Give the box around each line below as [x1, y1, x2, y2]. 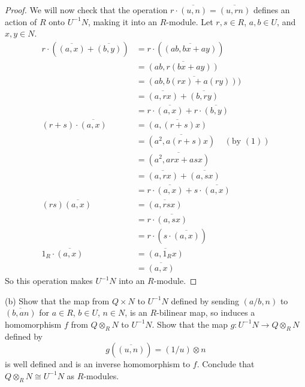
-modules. [83, 369, 119, 382]
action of [5, 15, 37, 28]
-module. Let [166, 15, 213, 28]
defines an [253, 4, 290, 16]
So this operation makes [5, 274, 93, 287]
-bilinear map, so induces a [156, 306, 255, 319]
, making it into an [87, 15, 158, 28]
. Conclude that [197, 358, 255, 370]
